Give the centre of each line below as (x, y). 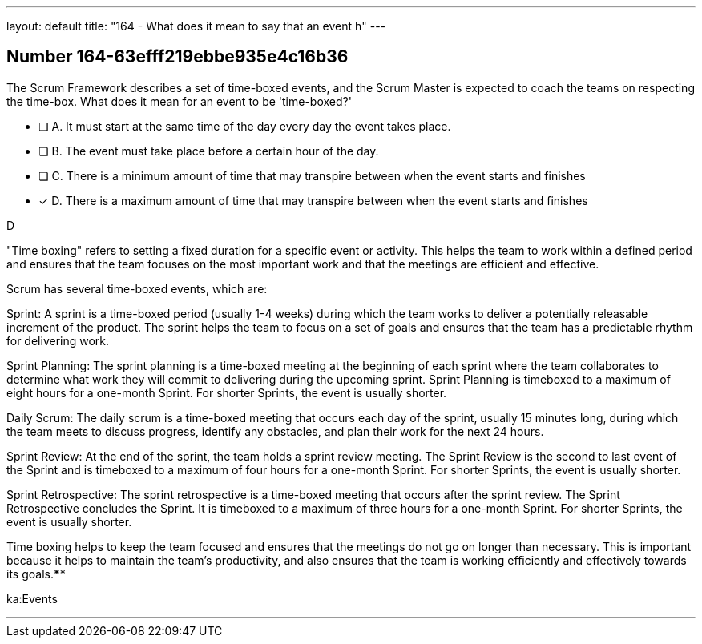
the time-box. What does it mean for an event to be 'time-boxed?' (179, 101)
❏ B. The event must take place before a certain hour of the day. (209, 151)
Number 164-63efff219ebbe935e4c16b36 (178, 57)
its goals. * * (36, 574)
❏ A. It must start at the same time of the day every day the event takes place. (245, 126)
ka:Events (32, 598)
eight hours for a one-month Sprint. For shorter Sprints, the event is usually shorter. (227, 392)
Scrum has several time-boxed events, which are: (137, 288)
